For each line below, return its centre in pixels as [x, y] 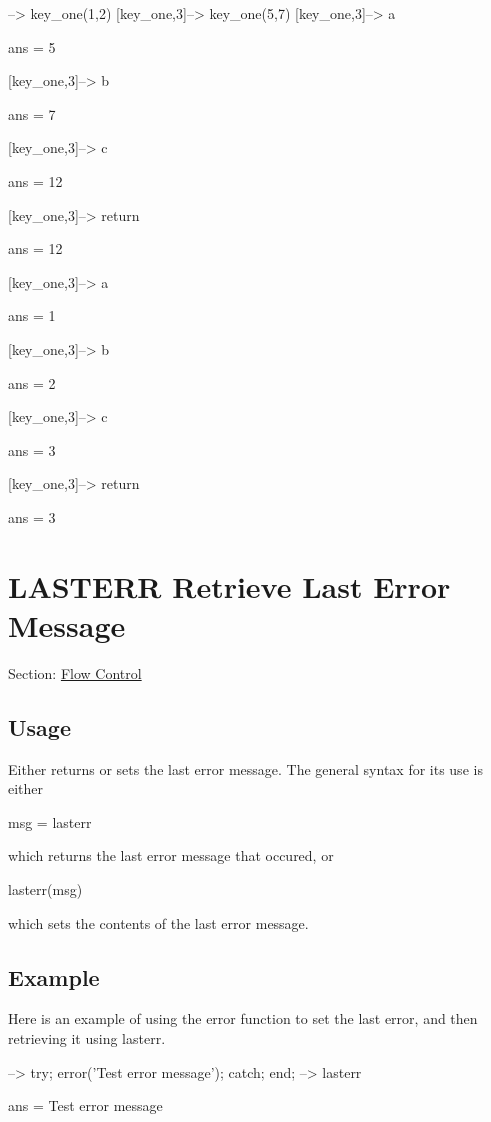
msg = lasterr [50, 821]
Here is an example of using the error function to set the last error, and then [243, 1018]
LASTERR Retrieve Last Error [229, 585]
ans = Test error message [85, 1105]
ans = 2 [32, 382]
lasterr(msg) [45, 888]
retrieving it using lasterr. [87, 1037]
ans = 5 [32, 46]
